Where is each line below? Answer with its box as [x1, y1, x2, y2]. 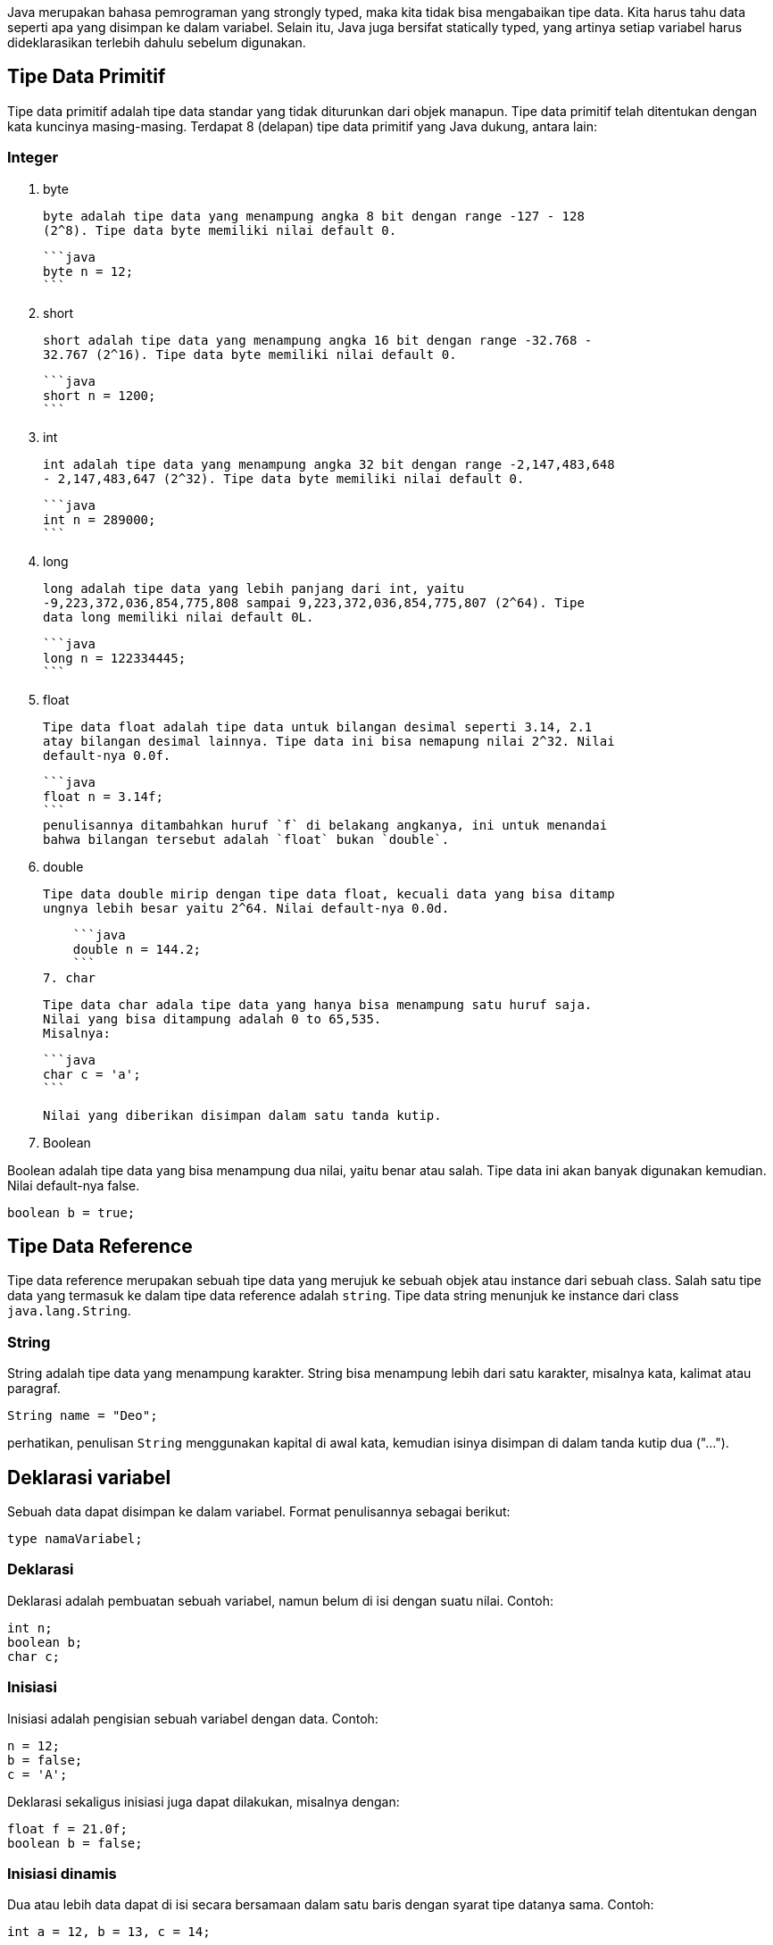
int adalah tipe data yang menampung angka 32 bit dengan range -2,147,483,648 [43, 456, 615, 472]
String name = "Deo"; [7, 1408, 158, 1423]
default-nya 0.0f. [43, 747, 171, 763]
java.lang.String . [7, 1303, 131, 1319]
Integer [7, 148, 59, 167]
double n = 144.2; [72, 941, 202, 956]
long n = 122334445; [43, 650, 187, 665]
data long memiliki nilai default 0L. [43, 609, 314, 624]
